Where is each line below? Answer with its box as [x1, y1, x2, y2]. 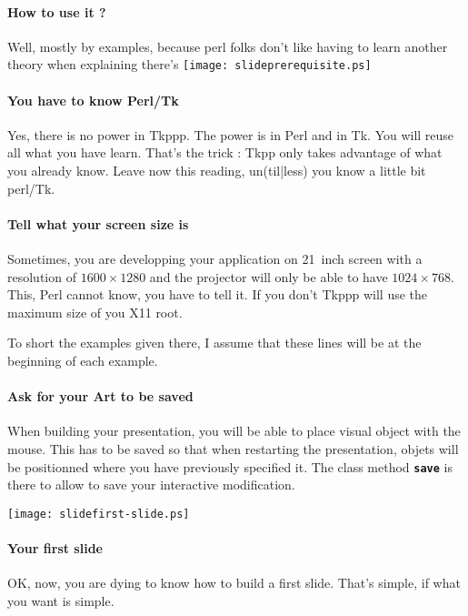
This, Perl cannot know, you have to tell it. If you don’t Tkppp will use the [7, 285, 428, 304]
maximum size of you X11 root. [7, 302, 183, 321]
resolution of [7, 267, 76, 286]
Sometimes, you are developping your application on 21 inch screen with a [7, 249, 423, 268]
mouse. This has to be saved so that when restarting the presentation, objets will [7, 439, 459, 458]
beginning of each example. [7, 350, 158, 369]
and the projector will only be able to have [149, 267, 388, 286]
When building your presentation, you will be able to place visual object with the [7, 421, 461, 440]
